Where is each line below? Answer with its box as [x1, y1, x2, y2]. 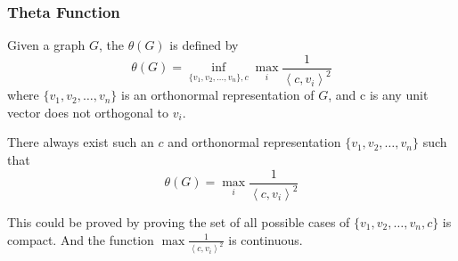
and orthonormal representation [168, 133, 341, 151]
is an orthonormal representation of [121, 86, 315, 104]
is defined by [169, 36, 239, 54]
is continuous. [228, 230, 303, 249]
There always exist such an [7, 133, 154, 151]
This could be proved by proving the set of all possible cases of [7, 213, 350, 231]
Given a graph [7, 36, 86, 54]
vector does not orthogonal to [7, 102, 168, 121]
